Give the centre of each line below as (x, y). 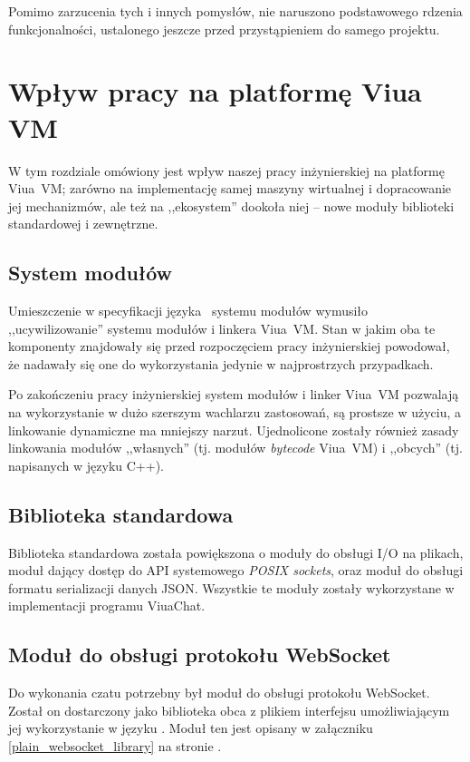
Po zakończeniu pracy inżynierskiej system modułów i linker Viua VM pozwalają (234, 394)
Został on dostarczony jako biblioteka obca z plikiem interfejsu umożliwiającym (229, 710)
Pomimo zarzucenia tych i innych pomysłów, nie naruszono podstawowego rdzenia (235, 11)
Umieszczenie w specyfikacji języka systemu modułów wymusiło (188, 311)
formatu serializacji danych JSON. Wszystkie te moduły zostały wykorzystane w (231, 587)
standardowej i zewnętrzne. (83, 224)
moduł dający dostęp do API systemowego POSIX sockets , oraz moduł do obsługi (236, 570)
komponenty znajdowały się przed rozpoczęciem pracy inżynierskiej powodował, (229, 346)
